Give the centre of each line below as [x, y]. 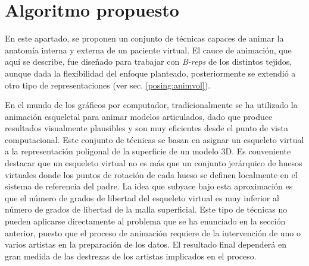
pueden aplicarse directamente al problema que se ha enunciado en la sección [145, 221]
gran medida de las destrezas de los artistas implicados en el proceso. [131, 256]
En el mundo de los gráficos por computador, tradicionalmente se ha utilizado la [151, 105]
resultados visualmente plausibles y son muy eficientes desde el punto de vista [146, 128]
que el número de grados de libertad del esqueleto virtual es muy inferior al [142, 197]
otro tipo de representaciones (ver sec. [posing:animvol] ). [108, 85]
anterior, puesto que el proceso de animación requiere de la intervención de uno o [153, 232]
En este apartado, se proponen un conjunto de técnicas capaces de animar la [144, 38]
